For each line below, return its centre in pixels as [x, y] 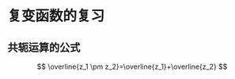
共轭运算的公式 [44, 47]
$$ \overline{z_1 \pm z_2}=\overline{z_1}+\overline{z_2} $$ [132, 66]
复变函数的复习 [56, 16]
